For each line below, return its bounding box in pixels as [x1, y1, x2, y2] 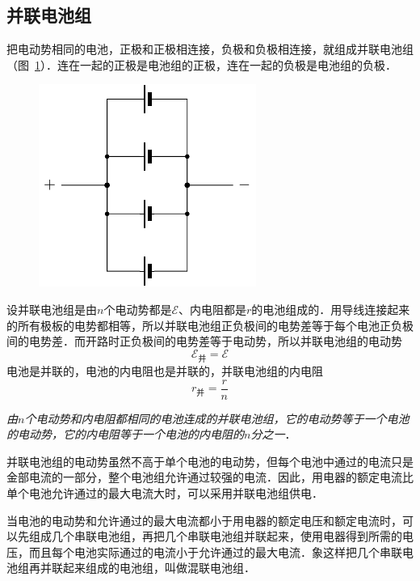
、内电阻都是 [178, 300, 246, 317]
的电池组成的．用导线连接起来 [251, 300, 410, 317]
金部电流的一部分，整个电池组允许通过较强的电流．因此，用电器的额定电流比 [6, 469, 414, 486]
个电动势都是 [103, 300, 172, 317]
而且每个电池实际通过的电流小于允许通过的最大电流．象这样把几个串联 [28, 543, 402, 560]
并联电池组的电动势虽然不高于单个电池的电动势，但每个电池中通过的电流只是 [6, 452, 414, 469]
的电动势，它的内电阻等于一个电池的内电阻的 [6, 426, 244, 443]
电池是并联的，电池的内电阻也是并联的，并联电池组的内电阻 [6, 362, 323, 379]
